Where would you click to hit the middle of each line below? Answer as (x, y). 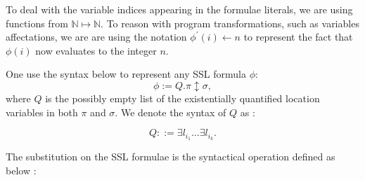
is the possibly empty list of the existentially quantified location (182, 98)
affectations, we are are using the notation (96, 37)
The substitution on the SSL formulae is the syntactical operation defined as (171, 157)
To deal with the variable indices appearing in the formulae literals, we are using (179, 9)
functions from (37, 23)
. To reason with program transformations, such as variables (230, 23)
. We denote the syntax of (171, 112)
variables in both (42, 112)
